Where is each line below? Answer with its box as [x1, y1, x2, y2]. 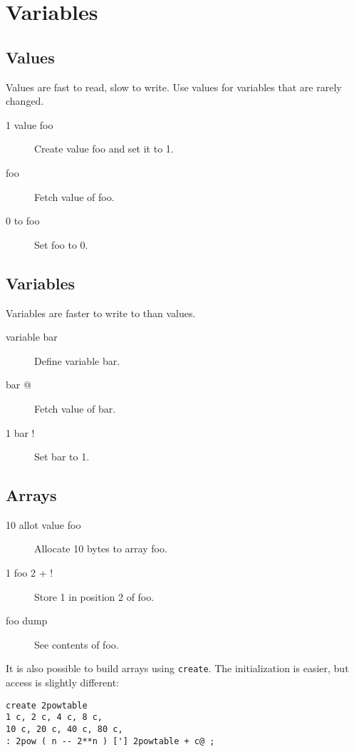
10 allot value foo [6, 517, 81, 532]
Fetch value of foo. [34, 189, 115, 204]
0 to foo [6, 213, 40, 228]
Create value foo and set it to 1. [34, 141, 174, 156]
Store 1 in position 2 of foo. [34, 589, 155, 604]
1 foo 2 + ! [6, 565, 53, 580]
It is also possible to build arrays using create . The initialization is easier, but [6, 661, 349, 676]
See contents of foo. [34, 637, 119, 651]
